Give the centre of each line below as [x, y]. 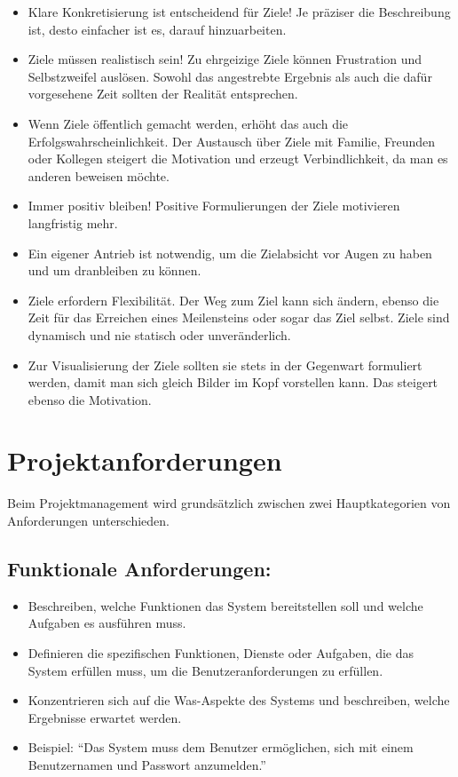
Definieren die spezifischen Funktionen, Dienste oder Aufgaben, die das [221, 652]
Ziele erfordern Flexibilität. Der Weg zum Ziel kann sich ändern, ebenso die [233, 300]
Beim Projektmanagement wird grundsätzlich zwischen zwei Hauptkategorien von [229, 503]
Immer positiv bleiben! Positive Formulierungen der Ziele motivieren [214, 206]
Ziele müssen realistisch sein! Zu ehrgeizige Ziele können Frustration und [225, 59]
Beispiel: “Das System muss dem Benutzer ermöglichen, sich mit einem [221, 747]
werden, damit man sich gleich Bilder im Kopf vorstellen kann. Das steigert [233, 382]
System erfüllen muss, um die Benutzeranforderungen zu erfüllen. [205, 670]
